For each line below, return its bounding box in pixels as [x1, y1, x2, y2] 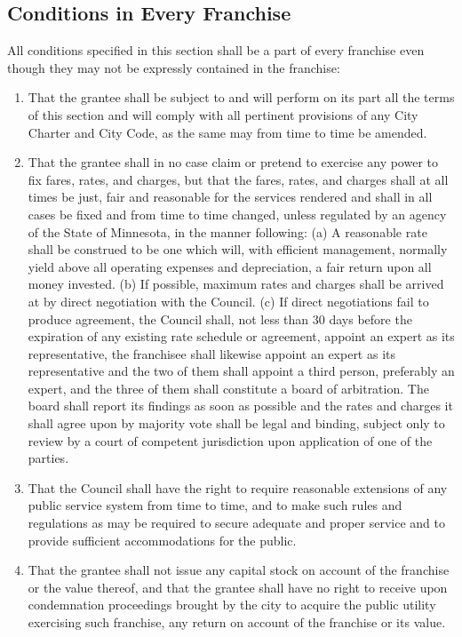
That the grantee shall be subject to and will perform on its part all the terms [28, 88, 455, 107]
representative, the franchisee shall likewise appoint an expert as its [28, 344, 396, 362]
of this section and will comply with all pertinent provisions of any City [28, 105, 418, 123]
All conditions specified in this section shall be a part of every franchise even [7, 41, 425, 60]
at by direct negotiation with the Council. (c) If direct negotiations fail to [28, 291, 429, 310]
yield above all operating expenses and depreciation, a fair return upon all [28, 257, 432, 275]
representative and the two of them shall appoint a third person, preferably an [28, 362, 455, 380]
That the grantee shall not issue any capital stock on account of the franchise [28, 561, 450, 579]
